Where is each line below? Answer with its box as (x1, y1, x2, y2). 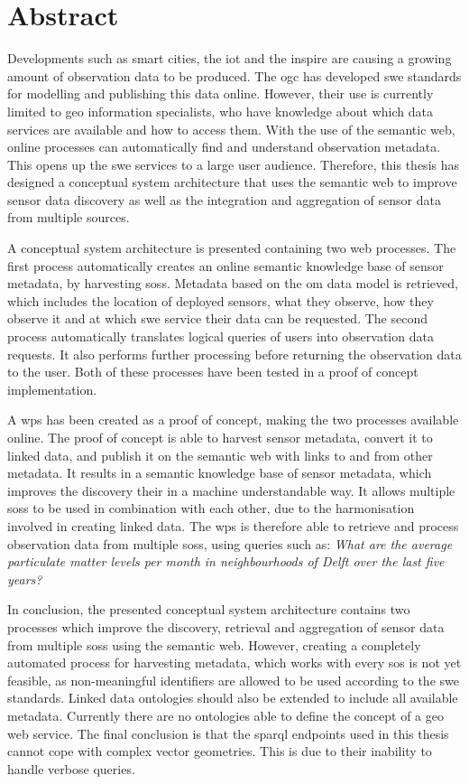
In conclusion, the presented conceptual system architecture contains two (7, 600, 410, 619)
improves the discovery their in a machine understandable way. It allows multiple (7, 481, 455, 499)
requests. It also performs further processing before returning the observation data (7, 344, 462, 363)
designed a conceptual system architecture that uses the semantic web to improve (7, 173, 457, 191)
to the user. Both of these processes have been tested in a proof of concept (7, 362, 418, 381)
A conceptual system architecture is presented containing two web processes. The (7, 238, 456, 257)
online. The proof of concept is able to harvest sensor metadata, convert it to (7, 428, 433, 446)
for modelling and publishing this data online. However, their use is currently (7, 84, 434, 103)
